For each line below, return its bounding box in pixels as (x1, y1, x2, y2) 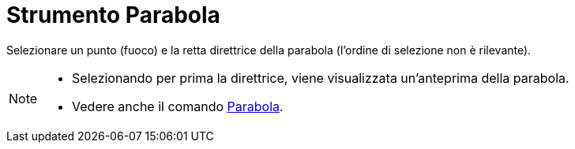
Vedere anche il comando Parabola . (72, 98, 284, 114)
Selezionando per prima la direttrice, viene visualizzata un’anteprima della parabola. (72, 69, 569, 86)
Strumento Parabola (6, 2, 220, 28)
